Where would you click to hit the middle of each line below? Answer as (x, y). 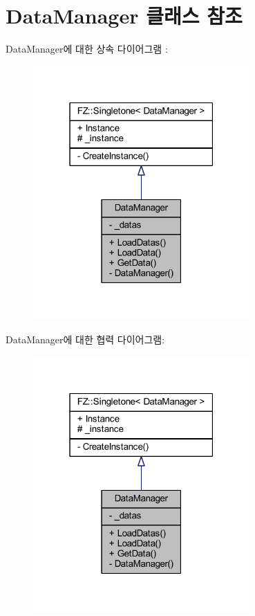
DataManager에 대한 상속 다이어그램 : (87, 49)
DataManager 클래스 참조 (124, 16)
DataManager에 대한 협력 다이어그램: (85, 339)
